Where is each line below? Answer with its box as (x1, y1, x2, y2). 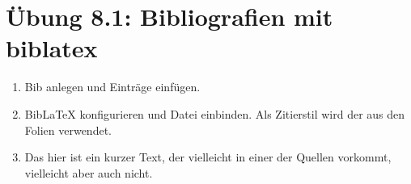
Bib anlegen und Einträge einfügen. (24, 78, 201, 95)
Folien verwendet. (24, 121, 112, 138)
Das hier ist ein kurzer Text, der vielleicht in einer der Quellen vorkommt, (24, 148, 392, 165)
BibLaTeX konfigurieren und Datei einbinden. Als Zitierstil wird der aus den (24, 105, 405, 122)
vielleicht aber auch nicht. (24, 164, 153, 181)
